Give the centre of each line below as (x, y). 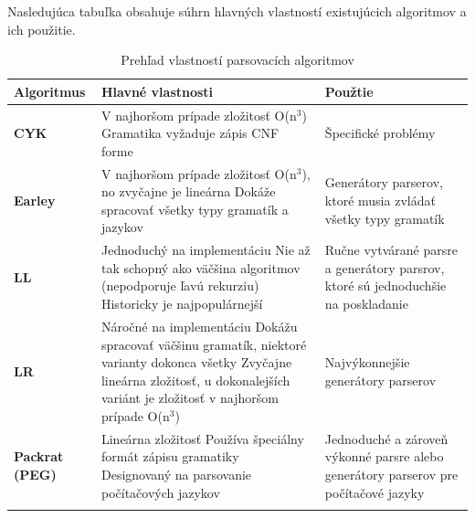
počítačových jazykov (160, 492)
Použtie (349, 91)
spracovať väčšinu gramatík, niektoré (204, 344)
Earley (35, 201)
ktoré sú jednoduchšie (385, 285)
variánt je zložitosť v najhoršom (190, 398)
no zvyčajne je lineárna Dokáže (188, 191)
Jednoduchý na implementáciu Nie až (206, 250)
